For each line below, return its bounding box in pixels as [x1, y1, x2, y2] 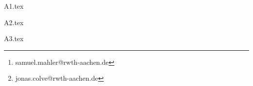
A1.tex [4, 1, 24, 11]
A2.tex [4, 17, 24, 27]
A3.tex [4, 33, 24, 43]
